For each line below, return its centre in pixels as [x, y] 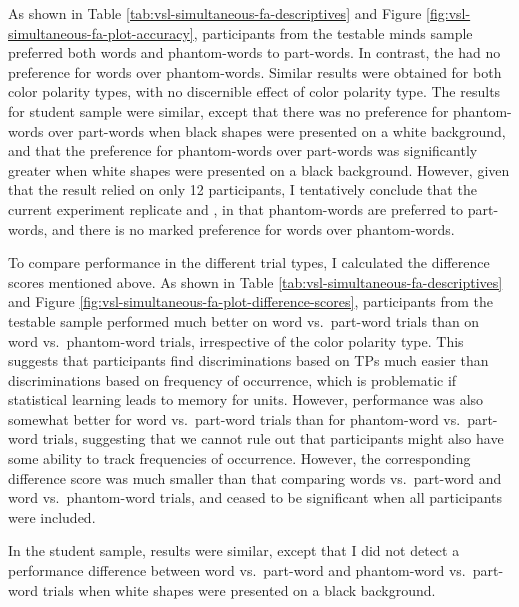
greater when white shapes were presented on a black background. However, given [259, 169]
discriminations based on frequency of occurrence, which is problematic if [232, 379]
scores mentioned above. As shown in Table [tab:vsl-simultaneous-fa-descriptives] [255, 281]
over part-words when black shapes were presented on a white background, [277, 130]
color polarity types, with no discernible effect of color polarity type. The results [254, 91]
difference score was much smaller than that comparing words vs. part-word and [255, 477]
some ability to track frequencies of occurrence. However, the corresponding [239, 458]
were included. [52, 516]
